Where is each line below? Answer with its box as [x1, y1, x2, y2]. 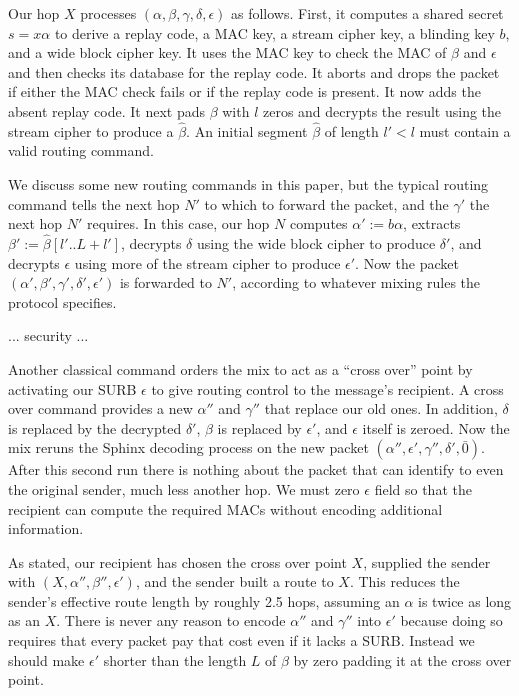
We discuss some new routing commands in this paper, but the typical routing [8, 173, 489, 194]
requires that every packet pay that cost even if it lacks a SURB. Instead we [8, 630, 475, 651]
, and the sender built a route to [135, 571, 334, 592]
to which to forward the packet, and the [204, 193, 449, 214]
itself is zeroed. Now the [362, 417, 510, 438]
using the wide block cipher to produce [196, 232, 436, 253]
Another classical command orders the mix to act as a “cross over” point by [8, 358, 473, 379]
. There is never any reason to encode [56, 610, 286, 631]
